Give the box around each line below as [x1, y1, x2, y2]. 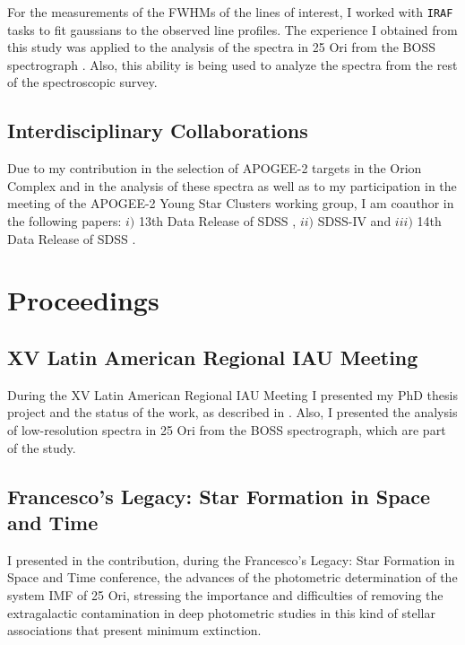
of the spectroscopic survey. [7, 73, 158, 92]
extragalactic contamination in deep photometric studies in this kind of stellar [7, 603, 436, 622]
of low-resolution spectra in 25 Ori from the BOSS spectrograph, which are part [7, 420, 446, 439]
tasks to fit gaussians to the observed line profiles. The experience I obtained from [7, 20, 458, 39]
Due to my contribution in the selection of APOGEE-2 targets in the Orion [7, 159, 422, 178]
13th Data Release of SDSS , [138, 212, 297, 231]
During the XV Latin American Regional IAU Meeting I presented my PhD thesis [7, 385, 458, 404]
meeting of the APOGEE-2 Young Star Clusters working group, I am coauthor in [7, 194, 454, 213]
